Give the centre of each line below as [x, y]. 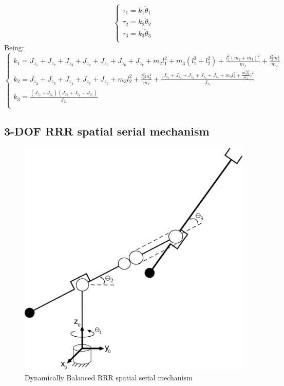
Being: [14, 47]
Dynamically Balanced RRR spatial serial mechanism [109, 377]
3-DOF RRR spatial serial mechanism [107, 131]
